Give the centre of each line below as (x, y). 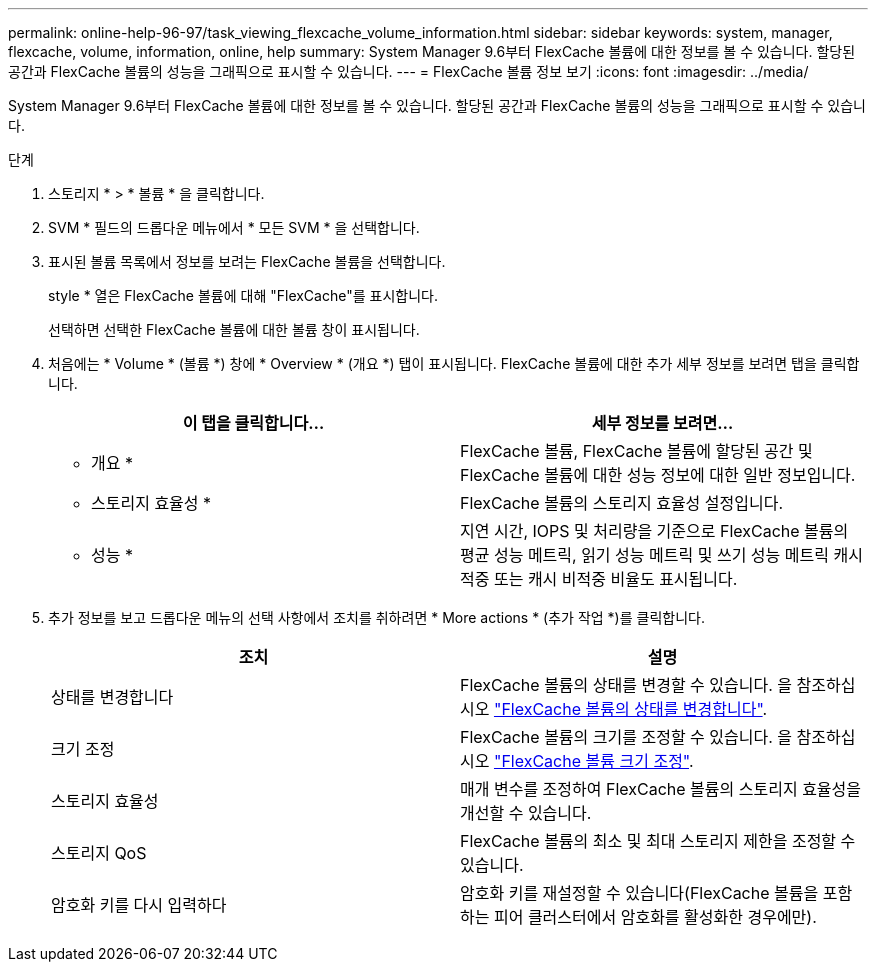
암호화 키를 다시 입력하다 (139, 905)
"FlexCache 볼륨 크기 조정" (591, 761)
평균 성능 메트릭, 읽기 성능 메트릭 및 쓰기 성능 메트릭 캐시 (661, 555)
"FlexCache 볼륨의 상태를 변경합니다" (628, 709)
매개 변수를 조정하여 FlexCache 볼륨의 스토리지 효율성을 (661, 789)
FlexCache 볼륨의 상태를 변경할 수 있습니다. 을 (626, 685)
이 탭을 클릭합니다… (253, 423)
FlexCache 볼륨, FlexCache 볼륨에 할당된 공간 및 (636, 451)
